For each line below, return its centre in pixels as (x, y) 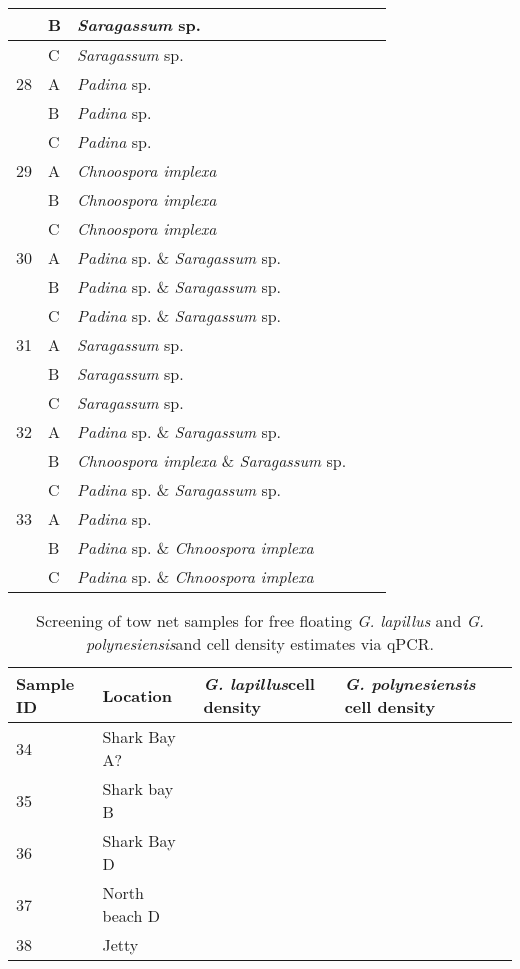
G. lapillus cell (259, 683)
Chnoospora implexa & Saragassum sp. (212, 460)
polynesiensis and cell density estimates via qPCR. (260, 643)
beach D (131, 915)
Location (137, 695)
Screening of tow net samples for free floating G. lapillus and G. (260, 620)
